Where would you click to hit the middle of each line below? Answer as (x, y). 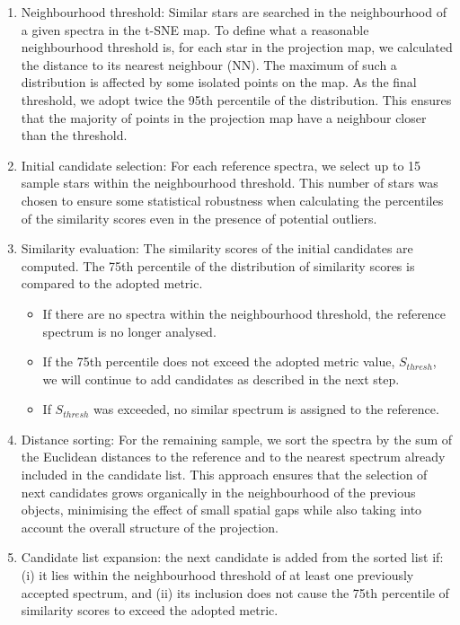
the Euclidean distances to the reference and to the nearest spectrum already (233, 457)
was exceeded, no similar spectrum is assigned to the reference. (266, 409)
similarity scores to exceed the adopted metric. (150, 610)
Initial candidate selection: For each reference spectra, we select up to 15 (221, 165)
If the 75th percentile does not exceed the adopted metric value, (219, 361)
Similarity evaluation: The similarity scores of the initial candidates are (217, 248)
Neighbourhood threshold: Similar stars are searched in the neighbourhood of (234, 12)
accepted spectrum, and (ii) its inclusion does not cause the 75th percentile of (235, 592)
